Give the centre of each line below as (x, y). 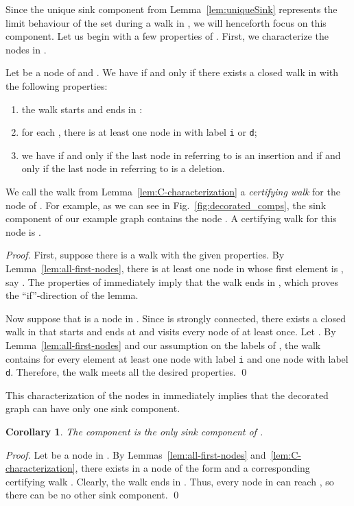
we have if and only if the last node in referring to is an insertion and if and (181, 155)
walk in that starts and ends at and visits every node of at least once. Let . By (171, 332)
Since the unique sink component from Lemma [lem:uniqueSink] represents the (172, 9)
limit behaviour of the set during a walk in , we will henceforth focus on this (166, 22)
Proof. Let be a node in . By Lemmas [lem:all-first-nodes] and (136, 454)
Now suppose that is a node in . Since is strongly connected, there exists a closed (176, 318)
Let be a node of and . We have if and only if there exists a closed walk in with (172, 72)
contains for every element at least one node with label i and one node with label (177, 358)
